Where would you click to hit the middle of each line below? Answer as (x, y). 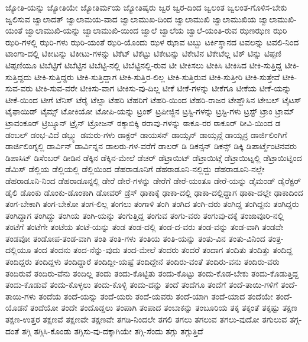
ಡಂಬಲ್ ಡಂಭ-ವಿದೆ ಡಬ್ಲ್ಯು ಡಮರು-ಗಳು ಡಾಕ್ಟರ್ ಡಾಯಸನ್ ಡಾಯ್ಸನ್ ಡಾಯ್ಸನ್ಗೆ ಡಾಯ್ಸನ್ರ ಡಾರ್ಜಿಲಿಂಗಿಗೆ (146, 134)
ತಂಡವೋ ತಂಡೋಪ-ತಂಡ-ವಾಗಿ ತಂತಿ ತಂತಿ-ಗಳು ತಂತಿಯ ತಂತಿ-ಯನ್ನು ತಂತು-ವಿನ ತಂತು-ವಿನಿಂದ (135, 238)
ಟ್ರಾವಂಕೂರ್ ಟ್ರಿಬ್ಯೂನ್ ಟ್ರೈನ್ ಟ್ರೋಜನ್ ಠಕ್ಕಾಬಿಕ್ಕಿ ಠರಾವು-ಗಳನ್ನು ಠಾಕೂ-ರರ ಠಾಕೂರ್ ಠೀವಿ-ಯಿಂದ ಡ (143, 122)
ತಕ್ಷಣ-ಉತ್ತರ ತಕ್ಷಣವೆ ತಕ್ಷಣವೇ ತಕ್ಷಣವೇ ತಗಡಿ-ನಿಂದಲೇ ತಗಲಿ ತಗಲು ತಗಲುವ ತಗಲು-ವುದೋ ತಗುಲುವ (146, 319)
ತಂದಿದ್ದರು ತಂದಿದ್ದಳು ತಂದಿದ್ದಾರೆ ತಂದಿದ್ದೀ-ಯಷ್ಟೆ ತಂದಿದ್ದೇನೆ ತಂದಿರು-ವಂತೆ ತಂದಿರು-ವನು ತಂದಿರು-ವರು (142, 262)
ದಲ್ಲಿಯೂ (18, 250)
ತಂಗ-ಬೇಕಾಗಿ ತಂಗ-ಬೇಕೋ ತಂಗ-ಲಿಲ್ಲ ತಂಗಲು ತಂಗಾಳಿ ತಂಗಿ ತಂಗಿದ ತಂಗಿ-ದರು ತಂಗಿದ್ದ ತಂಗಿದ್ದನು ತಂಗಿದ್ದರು (152, 204)
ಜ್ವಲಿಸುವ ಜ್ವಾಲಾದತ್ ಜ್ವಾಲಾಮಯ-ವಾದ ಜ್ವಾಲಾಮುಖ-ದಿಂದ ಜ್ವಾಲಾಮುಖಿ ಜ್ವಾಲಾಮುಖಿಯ (131, 19)
